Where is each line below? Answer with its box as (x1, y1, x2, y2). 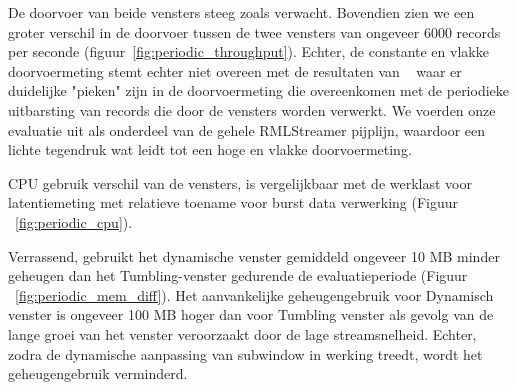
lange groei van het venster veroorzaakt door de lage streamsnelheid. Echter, (8, 323, 477, 344)
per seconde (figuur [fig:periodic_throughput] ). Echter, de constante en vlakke (8, 41, 489, 62)
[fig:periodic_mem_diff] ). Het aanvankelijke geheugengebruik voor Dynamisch (15, 284, 494, 305)
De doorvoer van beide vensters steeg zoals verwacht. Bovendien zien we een (8, 2, 475, 22)
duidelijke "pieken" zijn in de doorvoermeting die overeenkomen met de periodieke (8, 80, 510, 101)
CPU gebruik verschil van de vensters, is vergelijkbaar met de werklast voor (8, 172, 472, 193)
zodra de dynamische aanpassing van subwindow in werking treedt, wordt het (8, 343, 483, 364)
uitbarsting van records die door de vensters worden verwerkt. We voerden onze (8, 99, 496, 120)
